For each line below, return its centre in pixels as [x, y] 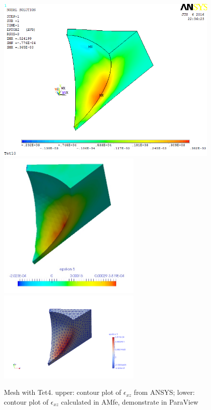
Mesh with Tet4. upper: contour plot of [63, 392]
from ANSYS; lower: [164, 392]
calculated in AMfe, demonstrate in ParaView [130, 401]
